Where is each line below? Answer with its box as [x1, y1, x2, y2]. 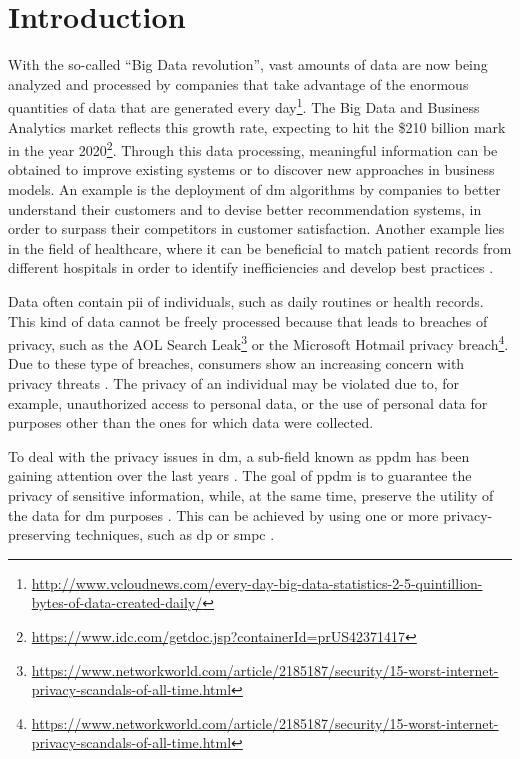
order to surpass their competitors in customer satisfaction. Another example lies [8, 218, 505, 239]
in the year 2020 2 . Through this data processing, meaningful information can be [8, 137, 498, 160]
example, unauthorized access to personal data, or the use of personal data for [8, 392, 488, 413]
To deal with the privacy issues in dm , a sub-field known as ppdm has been [8, 445, 470, 466]
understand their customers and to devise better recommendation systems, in [8, 198, 482, 219]
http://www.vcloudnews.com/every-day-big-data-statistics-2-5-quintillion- [31, 572, 483, 593]
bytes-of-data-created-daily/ [31, 592, 203, 613]
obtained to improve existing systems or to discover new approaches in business [8, 159, 495, 180]
